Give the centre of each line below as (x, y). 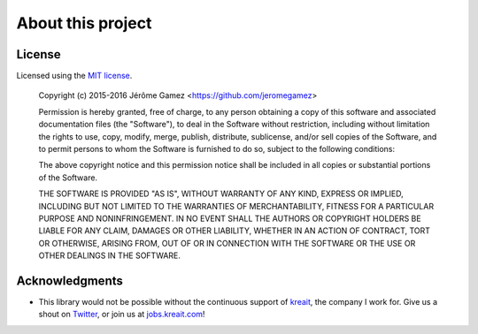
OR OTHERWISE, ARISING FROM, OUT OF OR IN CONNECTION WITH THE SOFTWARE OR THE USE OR (227, 243)
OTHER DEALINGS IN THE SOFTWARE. (110, 255)
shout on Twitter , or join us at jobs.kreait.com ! (122, 315)
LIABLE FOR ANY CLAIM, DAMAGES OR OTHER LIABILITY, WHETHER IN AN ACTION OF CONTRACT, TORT (235, 231)
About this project (84, 23)
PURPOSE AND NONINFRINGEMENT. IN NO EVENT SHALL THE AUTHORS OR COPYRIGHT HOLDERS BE (230, 218)
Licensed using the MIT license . (74, 76)
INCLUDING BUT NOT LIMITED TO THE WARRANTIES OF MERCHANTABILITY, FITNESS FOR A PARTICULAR (236, 206)
